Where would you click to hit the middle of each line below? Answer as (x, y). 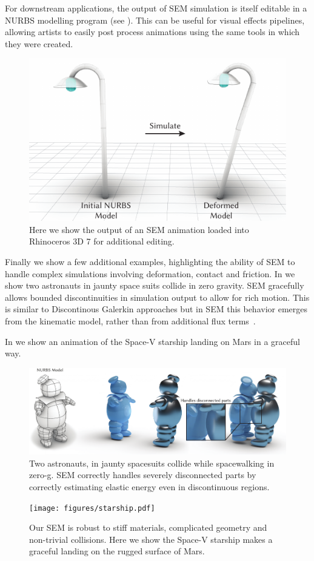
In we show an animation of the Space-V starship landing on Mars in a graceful (152, 341)
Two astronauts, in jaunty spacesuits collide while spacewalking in (152, 463)
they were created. (39, 43)
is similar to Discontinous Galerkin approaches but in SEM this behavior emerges (156, 309)
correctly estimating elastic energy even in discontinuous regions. (149, 487)
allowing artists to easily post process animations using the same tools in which (152, 32)
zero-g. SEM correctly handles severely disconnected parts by (143, 475)
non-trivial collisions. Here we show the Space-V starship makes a (151, 539)
